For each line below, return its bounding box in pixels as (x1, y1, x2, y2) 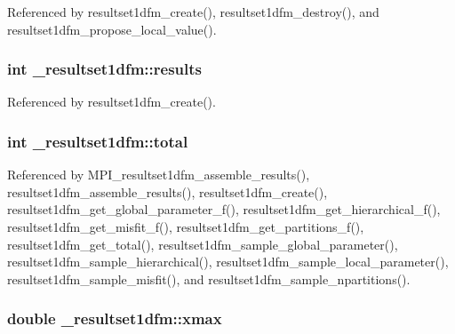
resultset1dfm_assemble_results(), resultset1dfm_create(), (7, 182, 328, 201)
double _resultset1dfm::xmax (7, 307, 222, 330)
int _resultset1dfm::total (7, 130, 188, 152)
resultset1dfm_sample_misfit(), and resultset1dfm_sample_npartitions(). (7, 269, 411, 288)
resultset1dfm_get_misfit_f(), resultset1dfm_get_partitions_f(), (7, 218, 364, 235)
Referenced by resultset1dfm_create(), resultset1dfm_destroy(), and (7, 3, 379, 20)
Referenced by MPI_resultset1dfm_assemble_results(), (7, 165, 310, 184)
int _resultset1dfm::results (7, 58, 203, 80)
